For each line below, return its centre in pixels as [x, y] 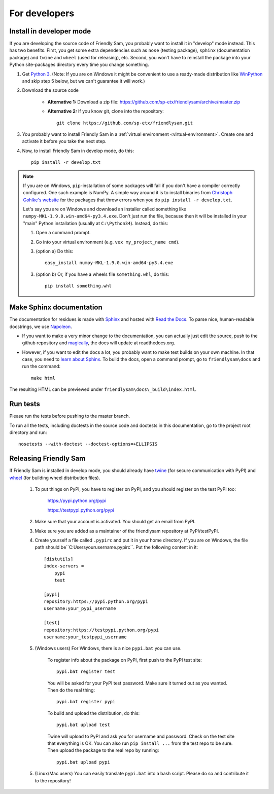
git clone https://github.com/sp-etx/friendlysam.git [125, 123]
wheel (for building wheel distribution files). [55, 478]
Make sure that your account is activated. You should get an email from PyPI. [115, 522]
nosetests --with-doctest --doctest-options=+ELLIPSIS [88, 444]
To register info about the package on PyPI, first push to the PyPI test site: [125, 660]
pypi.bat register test [86, 672]
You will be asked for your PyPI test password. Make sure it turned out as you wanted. [138, 683]
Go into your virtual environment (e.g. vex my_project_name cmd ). [108, 242]
